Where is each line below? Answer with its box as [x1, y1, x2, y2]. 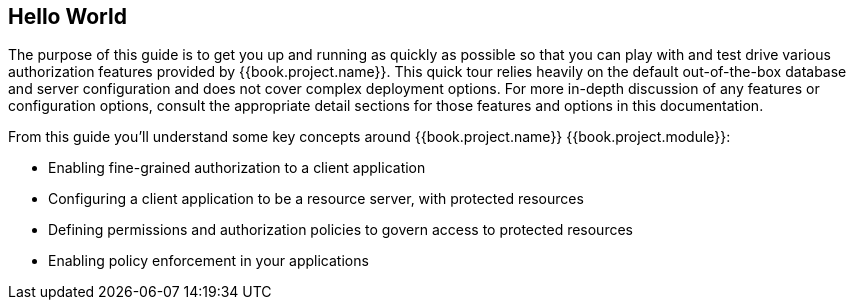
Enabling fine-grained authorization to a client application [48, 159, 426, 177]
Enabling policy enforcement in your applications [48, 252, 369, 270]
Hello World [8, 4, 127, 29]
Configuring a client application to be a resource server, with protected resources [48, 190, 584, 208]
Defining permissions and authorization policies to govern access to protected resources [48, 221, 633, 239]
